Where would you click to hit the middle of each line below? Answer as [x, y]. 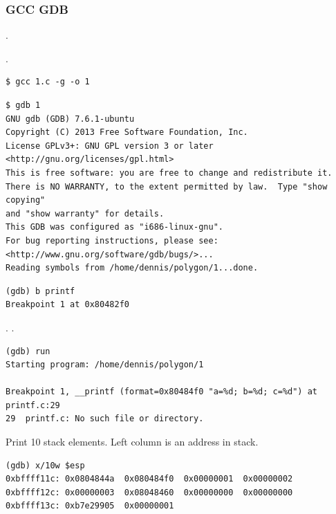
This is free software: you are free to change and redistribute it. [169, 173]
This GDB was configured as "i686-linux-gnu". [114, 227]
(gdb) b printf [40, 291]
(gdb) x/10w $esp [45, 465]
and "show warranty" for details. [85, 213]
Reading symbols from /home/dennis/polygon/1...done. [132, 268]
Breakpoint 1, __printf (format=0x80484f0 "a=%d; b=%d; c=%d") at [162, 392]
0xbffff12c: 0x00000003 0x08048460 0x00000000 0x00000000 [149, 492]
